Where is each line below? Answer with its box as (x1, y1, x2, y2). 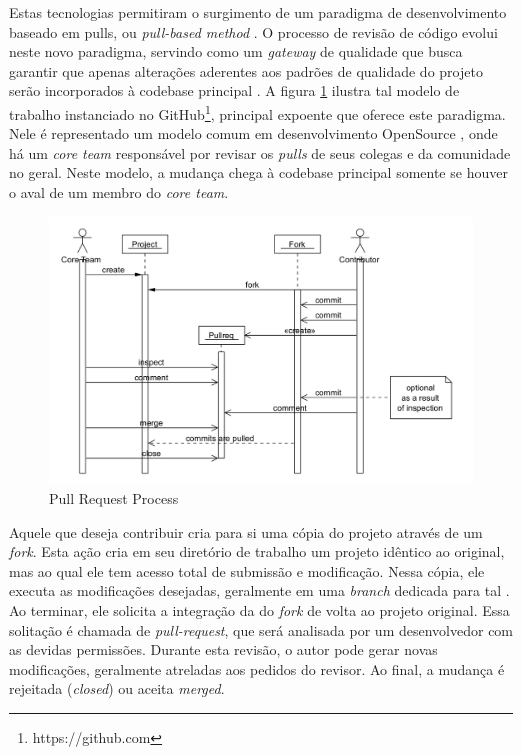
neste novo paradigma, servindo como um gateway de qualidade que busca (9, 41, 463, 62)
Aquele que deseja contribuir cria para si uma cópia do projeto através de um (9, 521, 483, 542)
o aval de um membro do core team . (9, 182, 229, 202)
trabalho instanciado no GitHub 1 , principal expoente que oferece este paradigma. (9, 100, 506, 124)
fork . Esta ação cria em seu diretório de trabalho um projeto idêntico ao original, (9, 541, 505, 562)
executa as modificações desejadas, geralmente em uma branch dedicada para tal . (9, 580, 510, 601)
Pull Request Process (49, 488, 179, 509)
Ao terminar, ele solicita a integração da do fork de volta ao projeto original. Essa (9, 600, 510, 621)
